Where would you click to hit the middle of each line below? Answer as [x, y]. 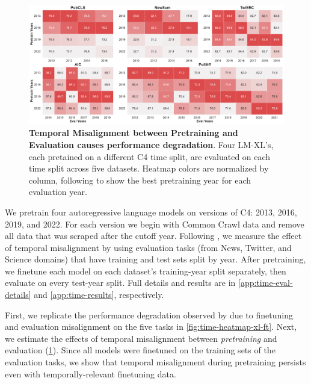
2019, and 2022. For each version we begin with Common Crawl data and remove [155, 224]
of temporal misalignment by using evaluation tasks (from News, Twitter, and [148, 247]
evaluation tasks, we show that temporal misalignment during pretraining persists [155, 362]
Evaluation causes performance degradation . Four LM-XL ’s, [151, 144]
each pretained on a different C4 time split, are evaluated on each [150, 156]
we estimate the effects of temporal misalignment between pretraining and [141, 338]
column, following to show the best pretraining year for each [140, 180]
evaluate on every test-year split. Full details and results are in [120, 283]
